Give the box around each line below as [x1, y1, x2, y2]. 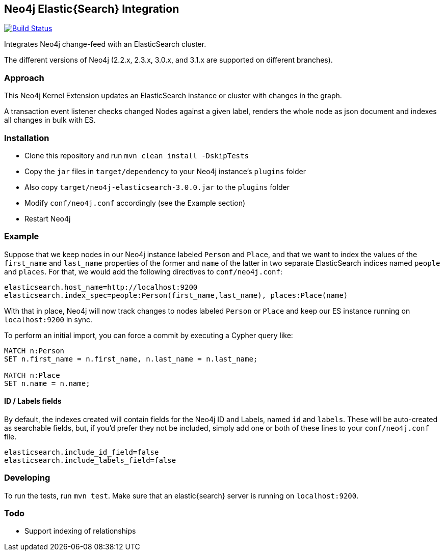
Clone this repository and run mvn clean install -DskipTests [24, 151, 249, 160]
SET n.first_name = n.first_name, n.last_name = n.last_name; [4, 354, 258, 363]
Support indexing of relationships [24, 526, 136, 536]
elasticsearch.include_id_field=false [4, 448, 159, 456]
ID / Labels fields [4, 397, 62, 406]
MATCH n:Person [4, 346, 65, 355]
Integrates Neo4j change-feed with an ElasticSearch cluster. [4, 40, 206, 49]
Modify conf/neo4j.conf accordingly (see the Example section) [24, 198, 246, 207]
